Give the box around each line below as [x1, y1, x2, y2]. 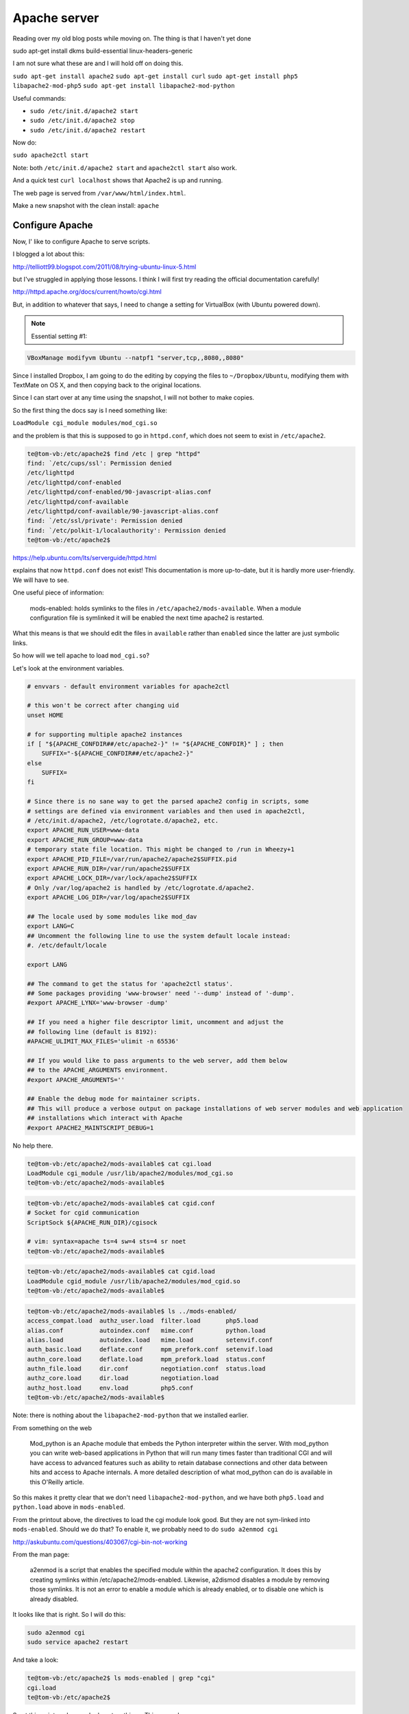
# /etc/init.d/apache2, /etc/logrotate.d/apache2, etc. [27, 817, 219, 825]
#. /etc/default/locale [27, 941, 108, 950]
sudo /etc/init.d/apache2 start [29, 107, 138, 114]
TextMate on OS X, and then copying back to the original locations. [12, 381, 202, 389]
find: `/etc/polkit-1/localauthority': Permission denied [27, 527, 226, 534]
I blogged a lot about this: [12, 250, 85, 258]
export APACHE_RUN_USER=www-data [27, 826, 140, 834]
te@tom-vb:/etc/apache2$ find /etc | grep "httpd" [27, 450, 201, 457]
